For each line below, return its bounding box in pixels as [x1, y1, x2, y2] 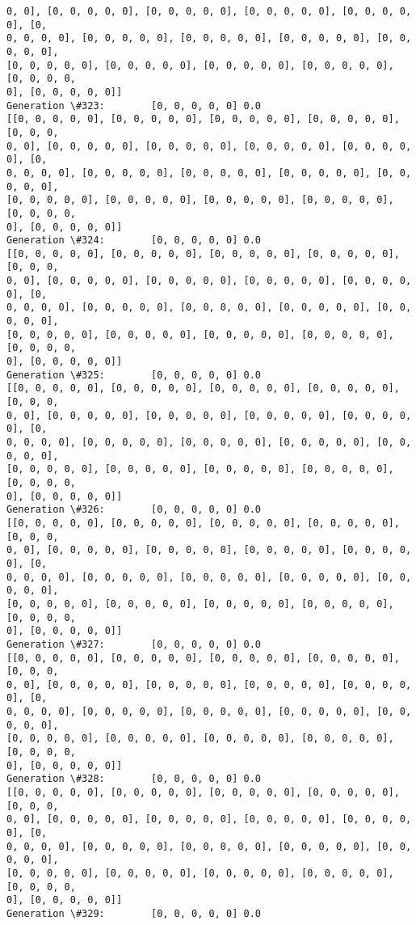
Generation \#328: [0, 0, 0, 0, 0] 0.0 [6, 773, 261, 785]
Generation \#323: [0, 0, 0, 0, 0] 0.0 [6, 99, 261, 112]
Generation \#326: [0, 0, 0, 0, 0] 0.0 [6, 504, 261, 516]
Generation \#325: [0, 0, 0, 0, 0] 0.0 [6, 369, 261, 381]
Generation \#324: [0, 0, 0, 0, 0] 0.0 [6, 234, 261, 247]
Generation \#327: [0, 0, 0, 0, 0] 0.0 [6, 638, 261, 650]
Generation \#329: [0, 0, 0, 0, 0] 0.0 [6, 907, 261, 919]
